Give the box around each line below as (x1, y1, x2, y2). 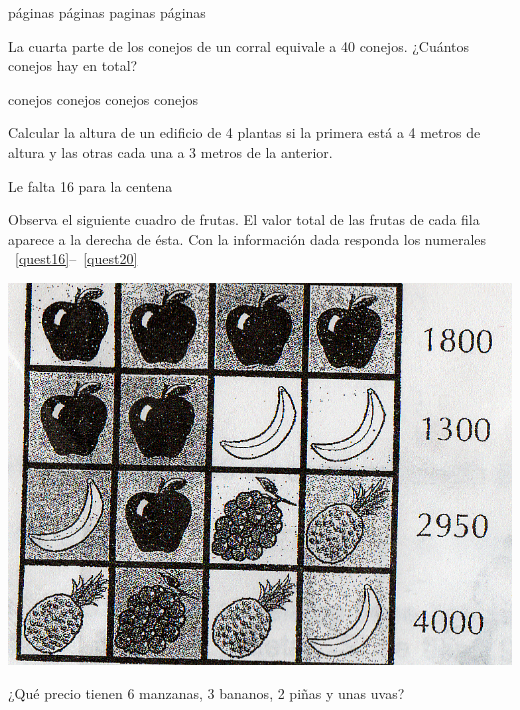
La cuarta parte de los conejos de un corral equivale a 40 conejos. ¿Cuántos (8, 35, 470, 56)
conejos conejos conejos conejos (8, 88, 199, 109)
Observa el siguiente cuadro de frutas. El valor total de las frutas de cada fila (8, 209, 480, 230)
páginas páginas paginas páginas (8, 2, 206, 22)
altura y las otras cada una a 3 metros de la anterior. (8, 141, 333, 162)
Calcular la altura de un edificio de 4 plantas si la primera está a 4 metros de (8, 122, 481, 143)
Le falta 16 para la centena (8, 175, 173, 196)
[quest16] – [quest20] (15, 248, 138, 269)
